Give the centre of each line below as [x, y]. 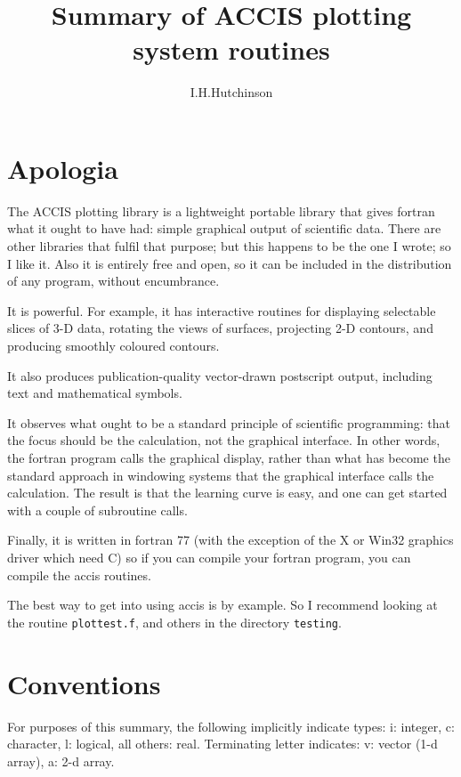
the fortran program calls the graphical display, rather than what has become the [229, 457]
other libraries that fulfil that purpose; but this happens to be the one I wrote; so [229, 246]
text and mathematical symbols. [95, 393]
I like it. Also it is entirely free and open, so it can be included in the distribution [230, 263]
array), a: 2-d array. [61, 761]
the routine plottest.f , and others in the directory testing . [174, 622]
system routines [231, 49]
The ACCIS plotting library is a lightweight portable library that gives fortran [221, 210]
